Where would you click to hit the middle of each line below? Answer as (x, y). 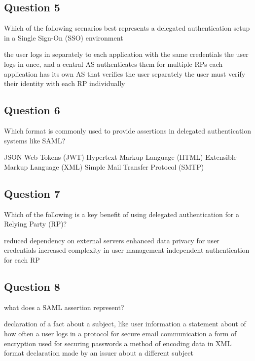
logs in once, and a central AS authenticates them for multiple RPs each (113, 64)
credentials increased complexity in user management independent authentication (127, 250)
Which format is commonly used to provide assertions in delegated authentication (128, 130)
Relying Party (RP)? (36, 224)
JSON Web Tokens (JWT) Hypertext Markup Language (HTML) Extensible (120, 157)
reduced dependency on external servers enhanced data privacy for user (112, 240)
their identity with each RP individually (65, 83)
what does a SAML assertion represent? (64, 307)
